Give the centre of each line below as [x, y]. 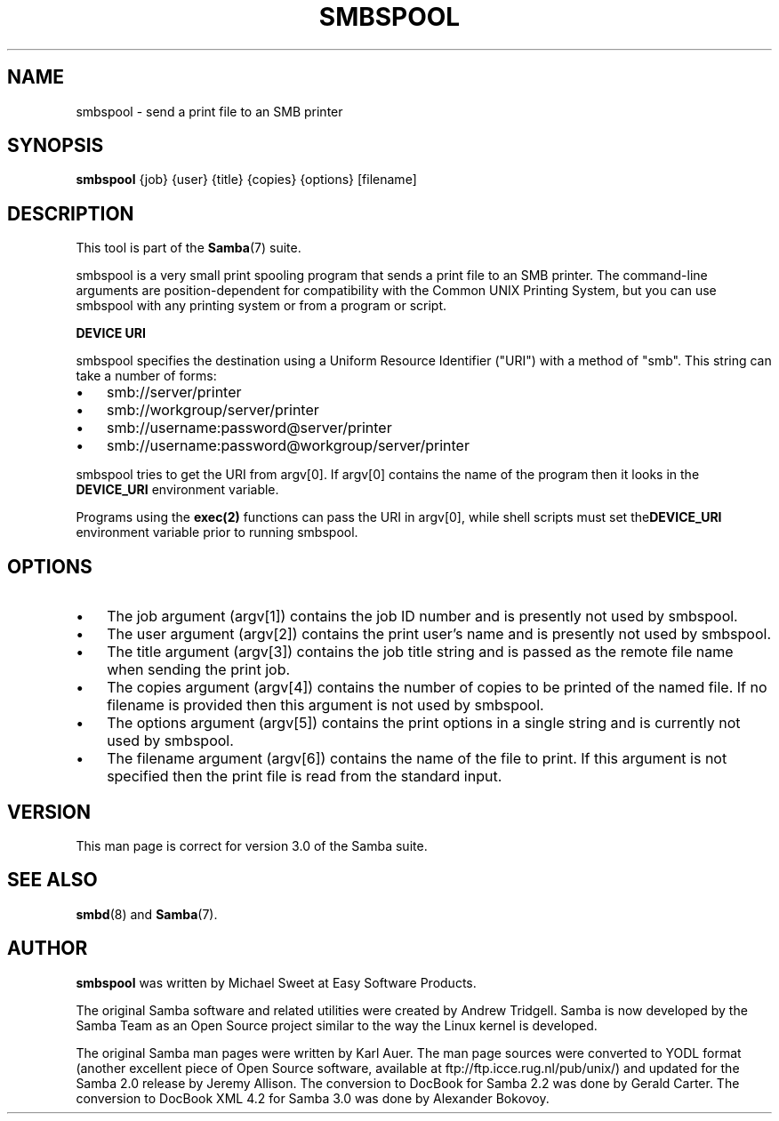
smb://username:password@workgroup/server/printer [288, 446]
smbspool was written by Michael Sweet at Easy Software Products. [276, 982]
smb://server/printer [174, 392]
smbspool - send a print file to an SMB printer [209, 111]
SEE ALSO [52, 880]
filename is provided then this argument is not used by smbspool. [325, 705]
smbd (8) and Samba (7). [147, 914]
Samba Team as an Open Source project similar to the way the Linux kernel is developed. [337, 1025]
